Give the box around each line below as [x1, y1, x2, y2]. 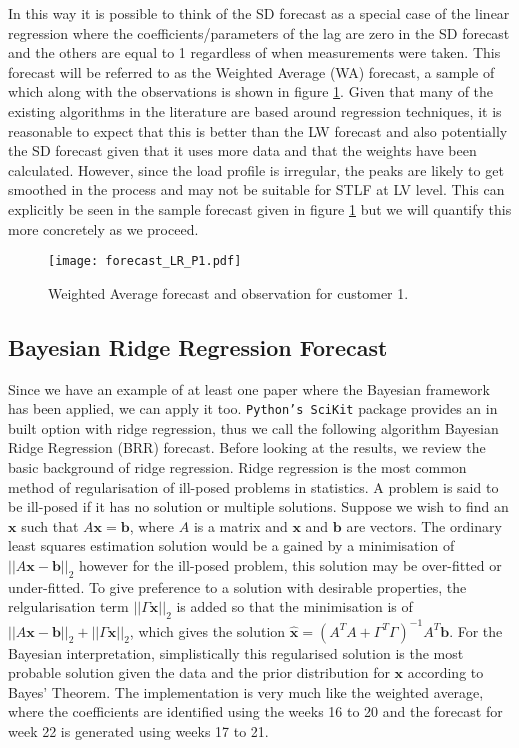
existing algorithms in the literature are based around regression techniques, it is [8, 100, 502, 121]
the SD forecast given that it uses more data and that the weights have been [8, 140, 477, 161]
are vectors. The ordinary [346, 515, 502, 536]
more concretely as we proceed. [8, 218, 199, 239]
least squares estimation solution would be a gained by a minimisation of [8, 535, 455, 556]
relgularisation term [8, 596, 129, 617]
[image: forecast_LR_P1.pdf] [48, 254, 242, 269]
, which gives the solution [129, 620, 286, 641]
